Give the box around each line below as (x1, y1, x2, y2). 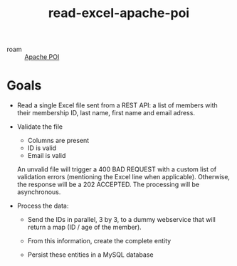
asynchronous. (16, 188, 61, 196)
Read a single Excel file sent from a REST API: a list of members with (16, 101, 218, 110)
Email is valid (27, 151, 66, 160)
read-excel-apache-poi (48, 5, 190, 21)
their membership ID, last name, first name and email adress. (16, 109, 195, 117)
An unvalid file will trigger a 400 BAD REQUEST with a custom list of (16, 165, 217, 174)
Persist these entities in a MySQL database (27, 250, 154, 259)
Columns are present (27, 137, 90, 145)
